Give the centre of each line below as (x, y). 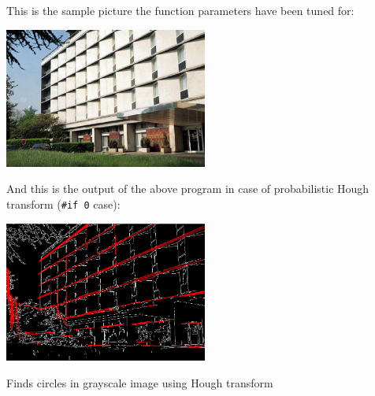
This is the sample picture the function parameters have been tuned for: (180, 10)
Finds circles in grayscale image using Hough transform (140, 382)
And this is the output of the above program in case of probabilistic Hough (188, 189)
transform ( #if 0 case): (63, 204)
